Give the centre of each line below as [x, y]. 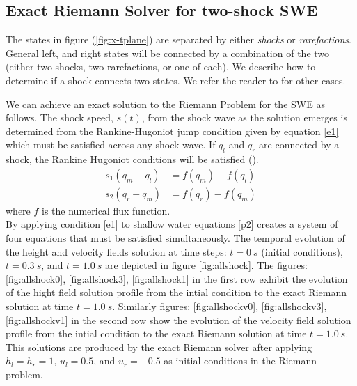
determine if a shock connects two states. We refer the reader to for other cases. [176, 80]
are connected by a [299, 145]
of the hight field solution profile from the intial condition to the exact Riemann [176, 292]
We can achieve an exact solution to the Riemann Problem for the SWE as [165, 103]
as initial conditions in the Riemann [240, 361]
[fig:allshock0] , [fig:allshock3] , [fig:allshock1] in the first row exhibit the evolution [177, 278]
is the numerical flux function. [106, 210]
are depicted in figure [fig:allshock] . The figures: [206, 265]
